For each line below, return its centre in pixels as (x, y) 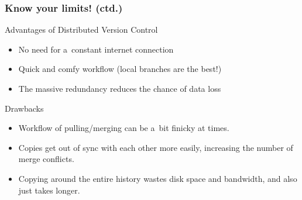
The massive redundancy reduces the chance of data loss (120, 88)
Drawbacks (24, 108)
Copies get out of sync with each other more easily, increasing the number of (156, 147)
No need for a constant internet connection (96, 49)
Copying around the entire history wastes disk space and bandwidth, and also (158, 178)
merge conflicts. (46, 159)
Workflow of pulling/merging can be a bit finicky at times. (124, 128)
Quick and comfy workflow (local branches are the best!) (120, 69)
